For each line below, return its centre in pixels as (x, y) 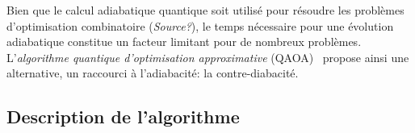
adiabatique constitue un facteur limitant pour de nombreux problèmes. (184, 42)
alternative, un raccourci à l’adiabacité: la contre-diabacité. (153, 73)
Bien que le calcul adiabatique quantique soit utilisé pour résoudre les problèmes (205, 10)
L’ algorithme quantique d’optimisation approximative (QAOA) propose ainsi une (208, 57)
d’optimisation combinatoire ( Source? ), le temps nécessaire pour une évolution (200, 25)
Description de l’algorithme (123, 116)
